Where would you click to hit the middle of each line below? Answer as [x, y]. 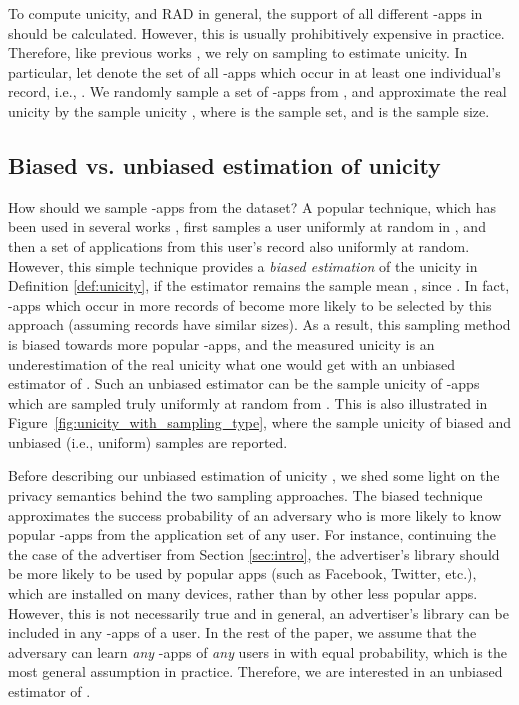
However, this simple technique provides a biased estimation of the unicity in [243, 265]
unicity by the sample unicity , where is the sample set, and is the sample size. [249, 110]
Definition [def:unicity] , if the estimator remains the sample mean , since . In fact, [259, 285]
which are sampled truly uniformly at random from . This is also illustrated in [248, 402]
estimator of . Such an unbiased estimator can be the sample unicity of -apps [244, 383]
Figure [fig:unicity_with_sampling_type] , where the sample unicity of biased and [260, 422]
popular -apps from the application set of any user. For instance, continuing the [252, 534]
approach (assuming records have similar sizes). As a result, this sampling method [259, 324]
